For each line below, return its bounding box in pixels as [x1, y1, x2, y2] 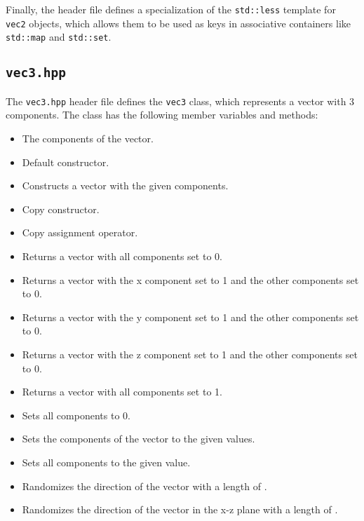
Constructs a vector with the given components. [22, 178, 229, 193]
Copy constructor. [22, 201, 100, 216]
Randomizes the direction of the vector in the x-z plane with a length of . [22, 502, 338, 517]
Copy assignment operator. [22, 225, 138, 240]
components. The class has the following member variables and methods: [6, 107, 318, 122]
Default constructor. [22, 154, 109, 169]
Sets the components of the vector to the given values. [22, 431, 255, 446]
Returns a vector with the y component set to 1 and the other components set [22, 309, 359, 324]
